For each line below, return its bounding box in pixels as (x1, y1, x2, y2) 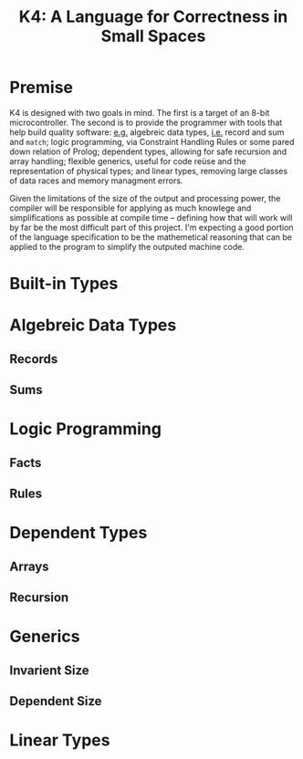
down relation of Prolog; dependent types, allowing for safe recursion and (9, 146, 287, 157)
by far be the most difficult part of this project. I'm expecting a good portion (9, 222, 294, 233)
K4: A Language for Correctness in (18, 6, 288, 27)
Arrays (9, 558, 49, 574)
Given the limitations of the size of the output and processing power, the (9, 192, 281, 203)
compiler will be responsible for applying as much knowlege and (9, 203, 252, 213)
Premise (9, 78, 74, 98)
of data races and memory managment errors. (9, 175, 183, 186)
